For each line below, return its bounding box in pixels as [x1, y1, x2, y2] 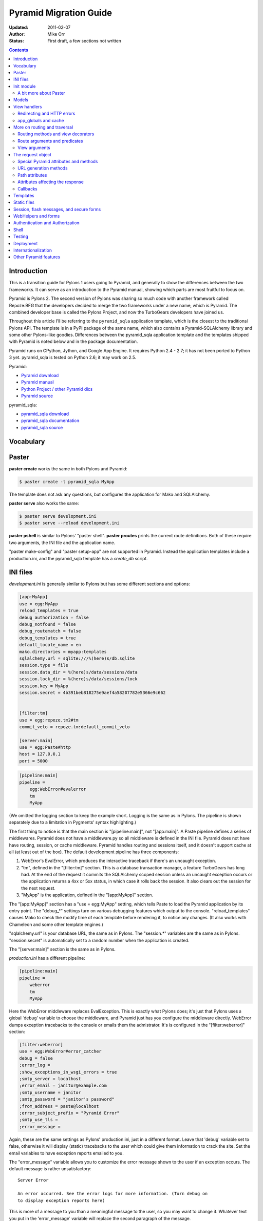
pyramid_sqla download [21, 411, 69, 417]
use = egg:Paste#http [19, 745, 71, 750]
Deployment [13, 240, 38, 246]
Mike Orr [47, 31, 65, 37]
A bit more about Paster [18, 90, 65, 96]
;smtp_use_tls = [19, 1117, 58, 1123]
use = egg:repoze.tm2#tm [19, 717, 79, 723]
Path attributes [18, 172, 47, 178]
